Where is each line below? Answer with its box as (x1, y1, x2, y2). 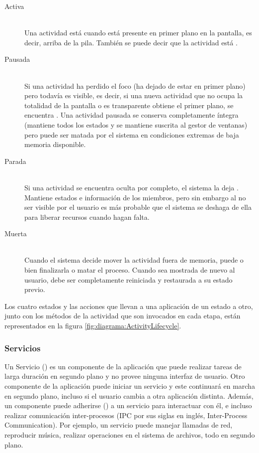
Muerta (4, 228, 27, 239)
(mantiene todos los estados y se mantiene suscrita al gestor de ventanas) (24, 119, 248, 130)
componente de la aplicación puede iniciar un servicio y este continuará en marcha (4, 381, 255, 391)
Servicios (4, 341, 41, 354)
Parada (4, 155, 26, 166)
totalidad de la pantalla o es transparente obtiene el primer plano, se (24, 100, 234, 110)
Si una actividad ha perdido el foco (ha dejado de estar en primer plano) (24, 80, 246, 91)
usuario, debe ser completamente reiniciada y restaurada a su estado (24, 274, 233, 285)
